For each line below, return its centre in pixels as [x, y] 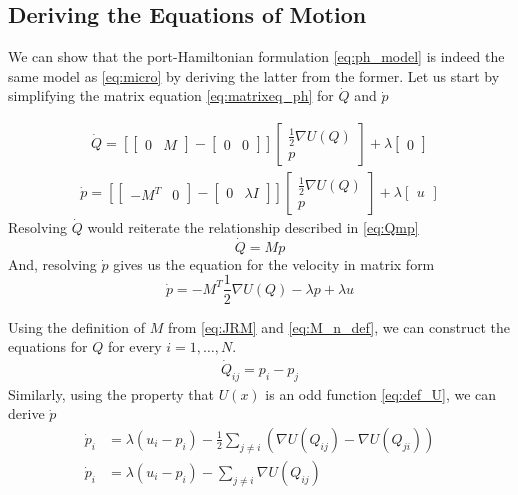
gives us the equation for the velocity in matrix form [274, 263]
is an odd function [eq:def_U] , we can [381, 393]
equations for [48, 346]
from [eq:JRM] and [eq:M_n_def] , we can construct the [338, 326]
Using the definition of [76, 326]
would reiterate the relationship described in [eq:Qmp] [253, 227]
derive [26, 413]
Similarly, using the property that [111, 393]
